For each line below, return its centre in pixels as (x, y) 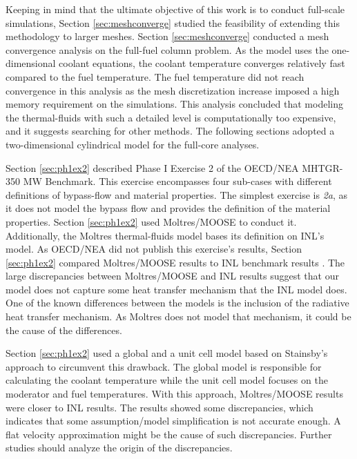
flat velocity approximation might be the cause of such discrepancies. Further (169, 434)
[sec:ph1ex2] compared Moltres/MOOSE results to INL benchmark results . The (175, 262)
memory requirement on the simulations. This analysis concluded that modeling (174, 104)
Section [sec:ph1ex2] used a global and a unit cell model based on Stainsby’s (167, 353)
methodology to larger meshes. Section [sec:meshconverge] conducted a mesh (167, 36)
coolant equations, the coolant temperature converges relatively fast (202, 63)
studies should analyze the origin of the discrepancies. (119, 448)
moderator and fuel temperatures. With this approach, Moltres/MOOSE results (174, 394)
